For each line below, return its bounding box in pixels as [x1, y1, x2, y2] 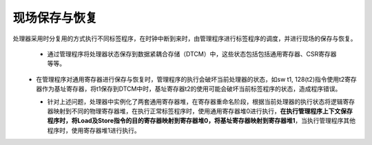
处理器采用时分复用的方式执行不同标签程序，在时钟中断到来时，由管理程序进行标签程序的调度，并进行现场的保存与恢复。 [12, 34, 357, 43]
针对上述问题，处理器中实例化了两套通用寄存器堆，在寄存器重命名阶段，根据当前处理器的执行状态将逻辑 [47, 97, 343, 106]
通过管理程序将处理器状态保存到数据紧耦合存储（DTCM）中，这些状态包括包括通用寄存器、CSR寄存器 [47, 49, 337, 58]
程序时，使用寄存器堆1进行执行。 [47, 126, 141, 134]
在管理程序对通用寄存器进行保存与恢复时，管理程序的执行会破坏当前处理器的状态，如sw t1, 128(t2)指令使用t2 [36, 75, 345, 83]
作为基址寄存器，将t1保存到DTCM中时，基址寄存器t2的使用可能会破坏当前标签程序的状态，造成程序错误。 [41, 85, 342, 93]
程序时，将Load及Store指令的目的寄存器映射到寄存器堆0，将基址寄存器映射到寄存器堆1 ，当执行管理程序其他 [47, 117, 356, 125]
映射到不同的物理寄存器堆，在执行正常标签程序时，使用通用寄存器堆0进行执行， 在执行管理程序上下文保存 [52, 107, 353, 115]
